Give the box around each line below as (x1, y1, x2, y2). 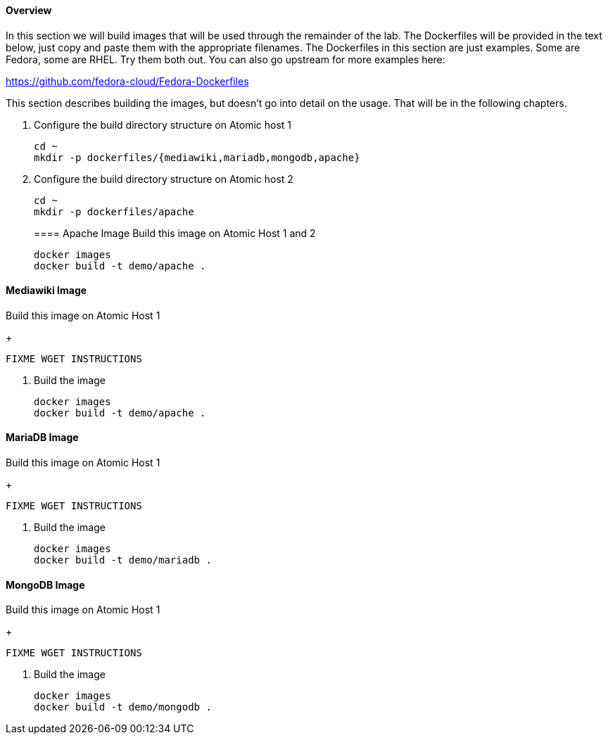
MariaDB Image (6, 431, 79, 444)
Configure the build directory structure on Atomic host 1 (34, 118, 292, 131)
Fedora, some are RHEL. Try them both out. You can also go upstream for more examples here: (6, 53, 445, 65)
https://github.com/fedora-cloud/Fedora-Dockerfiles (6, 75, 249, 87)
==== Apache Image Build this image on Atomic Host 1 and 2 (34, 227, 316, 239)
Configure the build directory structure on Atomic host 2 (34, 172, 293, 185)
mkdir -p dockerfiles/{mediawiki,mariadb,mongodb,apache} (34, 151, 360, 163)
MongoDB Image (6, 578, 85, 591)
